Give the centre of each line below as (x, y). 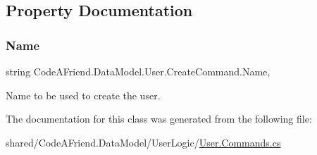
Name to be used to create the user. (83, 95)
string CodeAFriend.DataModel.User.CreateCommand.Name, (138, 71)
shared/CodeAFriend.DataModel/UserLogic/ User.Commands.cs (143, 142)
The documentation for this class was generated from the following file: (159, 119)
